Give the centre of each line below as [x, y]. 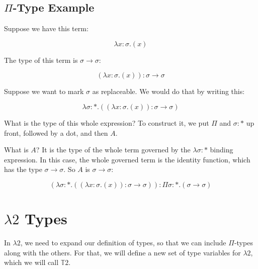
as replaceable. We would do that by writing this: [168, 91]
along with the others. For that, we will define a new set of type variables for [122, 252]
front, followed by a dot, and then [56, 132]
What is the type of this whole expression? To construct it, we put [107, 122]
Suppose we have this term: [46, 28]
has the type [23, 169]
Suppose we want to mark [44, 91]
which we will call [31, 262]
